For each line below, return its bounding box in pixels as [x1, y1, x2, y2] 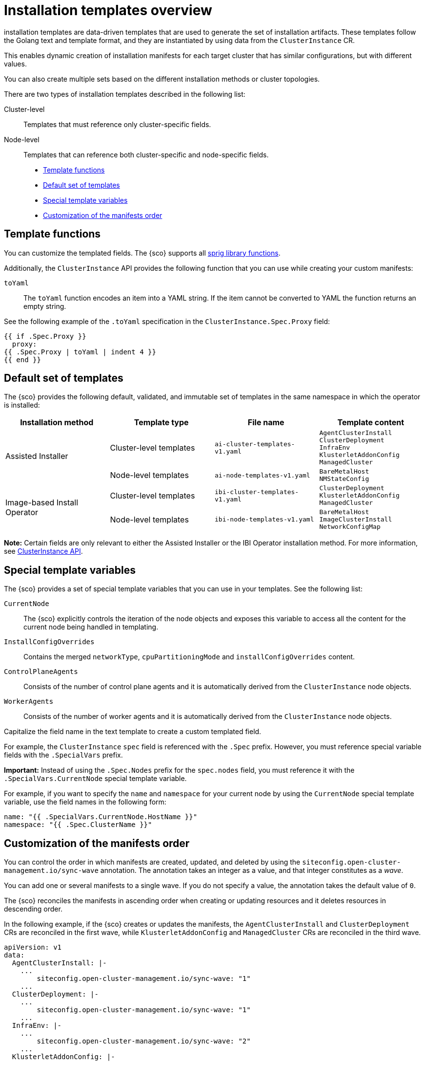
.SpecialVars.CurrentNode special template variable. [4, 774, 187, 783]
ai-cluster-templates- [215, 440, 295, 448]
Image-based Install [5, 498, 79, 508]
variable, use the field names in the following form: [4, 798, 166, 806]
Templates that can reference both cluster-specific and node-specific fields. [23, 150, 269, 159]
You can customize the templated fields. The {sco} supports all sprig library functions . [4, 248, 281, 257]
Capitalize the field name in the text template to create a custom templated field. [4, 727, 262, 736]
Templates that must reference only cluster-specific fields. [23, 120, 211, 129]
